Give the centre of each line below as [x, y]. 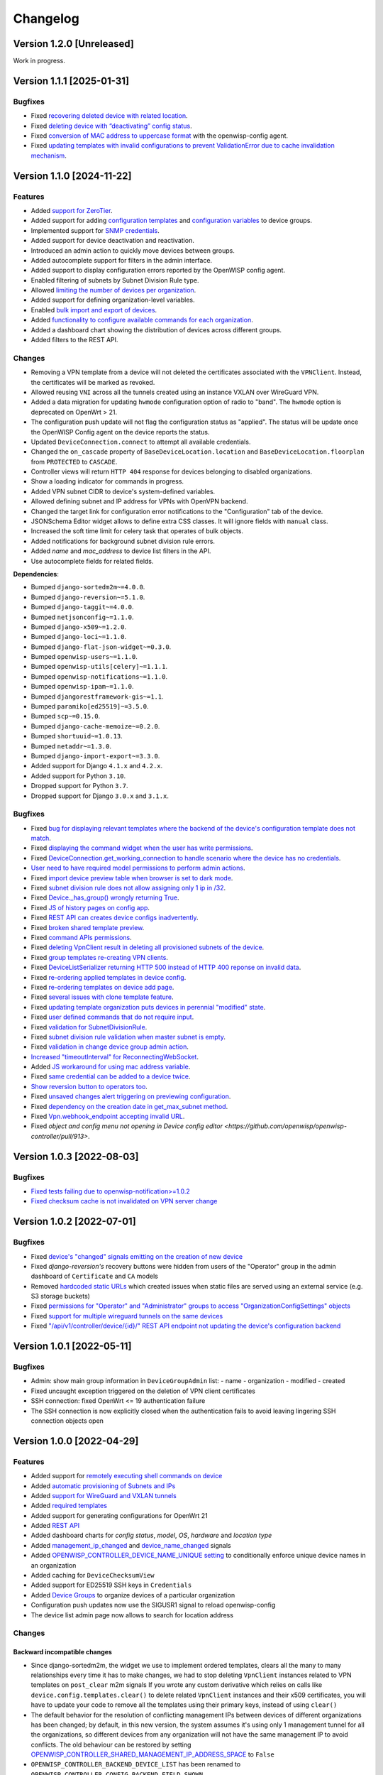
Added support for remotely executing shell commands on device [127, 1476]
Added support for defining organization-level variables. [113, 300]
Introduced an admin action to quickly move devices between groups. [133, 250]
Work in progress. [39, 61]
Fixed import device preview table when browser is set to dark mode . [132, 878]
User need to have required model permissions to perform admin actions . [138, 868]
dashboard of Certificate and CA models [95, 1276]
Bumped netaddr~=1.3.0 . [71, 746]
